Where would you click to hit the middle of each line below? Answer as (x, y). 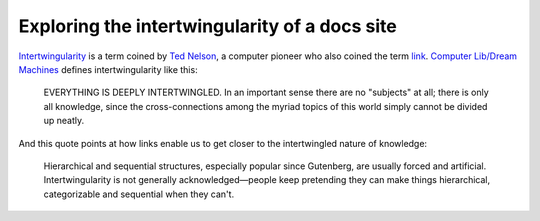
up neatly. (64, 121)
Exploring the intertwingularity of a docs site (207, 26)
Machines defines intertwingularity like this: (108, 69)
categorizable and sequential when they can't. (139, 194)
